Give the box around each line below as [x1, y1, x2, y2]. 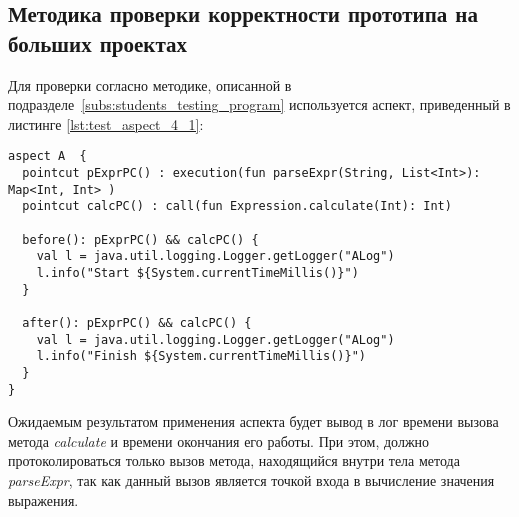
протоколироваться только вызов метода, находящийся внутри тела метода [8, 450, 460, 471]
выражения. [8, 489, 79, 510]
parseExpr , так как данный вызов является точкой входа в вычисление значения [8, 470, 495, 490]
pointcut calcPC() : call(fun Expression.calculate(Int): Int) [22, 199, 452, 214]
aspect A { [8, 149, 87, 164]
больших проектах [8, 27, 187, 58]
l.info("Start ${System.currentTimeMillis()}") [36, 265, 359, 280]
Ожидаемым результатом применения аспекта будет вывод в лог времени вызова [8, 411, 499, 432]
